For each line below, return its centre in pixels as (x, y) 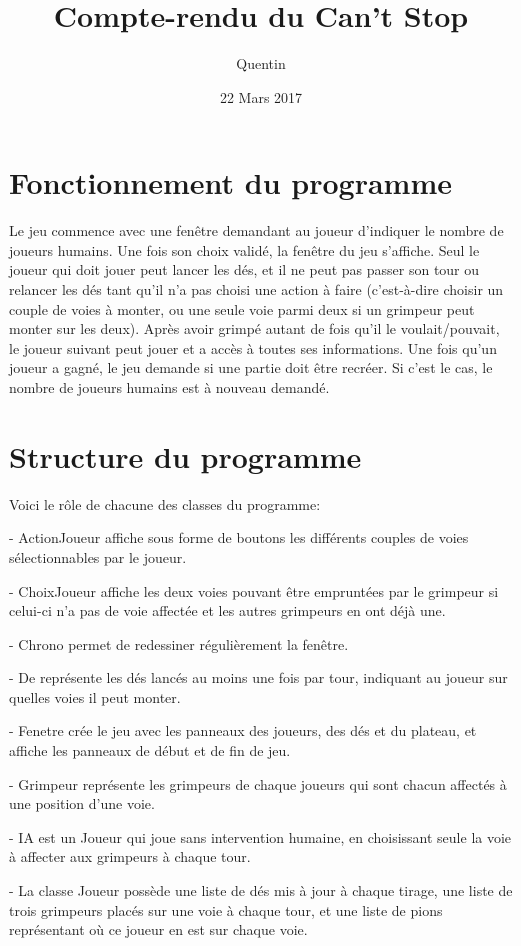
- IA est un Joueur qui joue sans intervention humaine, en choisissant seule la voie (260, 836)
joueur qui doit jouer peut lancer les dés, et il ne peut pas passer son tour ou (244, 269)
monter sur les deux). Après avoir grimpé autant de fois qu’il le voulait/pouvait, (254, 328)
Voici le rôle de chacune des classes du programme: (165, 503)
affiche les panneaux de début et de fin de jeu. (150, 750)
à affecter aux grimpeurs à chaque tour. (130, 856)
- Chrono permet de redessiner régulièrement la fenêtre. (179, 643)
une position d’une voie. (82, 803)
